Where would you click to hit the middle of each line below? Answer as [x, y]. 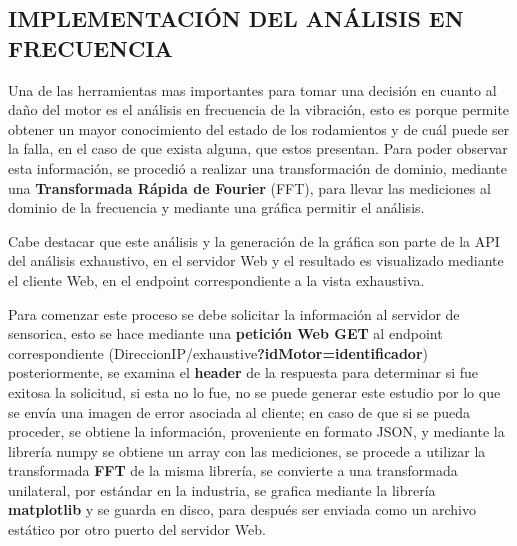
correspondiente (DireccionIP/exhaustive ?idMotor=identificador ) [218, 352]
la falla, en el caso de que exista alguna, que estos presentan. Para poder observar [258, 148]
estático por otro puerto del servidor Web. [137, 529]
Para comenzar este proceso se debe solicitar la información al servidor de [234, 313]
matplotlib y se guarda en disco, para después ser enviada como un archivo [242, 509]
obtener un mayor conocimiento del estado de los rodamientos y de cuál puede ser [259, 128]
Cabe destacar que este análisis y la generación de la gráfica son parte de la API [254, 240]
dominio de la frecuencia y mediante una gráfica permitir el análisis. [216, 207]
